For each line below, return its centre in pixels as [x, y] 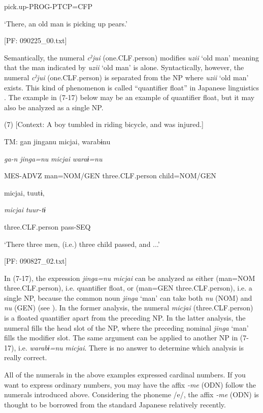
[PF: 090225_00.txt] [36, 40]
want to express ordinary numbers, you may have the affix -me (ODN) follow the [130, 384]
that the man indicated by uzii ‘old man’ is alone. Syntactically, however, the [124, 67]
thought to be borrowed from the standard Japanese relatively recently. [115, 404]
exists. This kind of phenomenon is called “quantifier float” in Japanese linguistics [132, 87]
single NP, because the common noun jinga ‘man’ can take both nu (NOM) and [128, 297]
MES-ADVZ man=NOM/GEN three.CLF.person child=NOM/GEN [110, 176]
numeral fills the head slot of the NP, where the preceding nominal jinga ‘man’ [126, 327]
